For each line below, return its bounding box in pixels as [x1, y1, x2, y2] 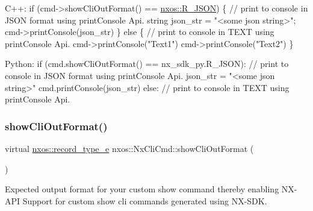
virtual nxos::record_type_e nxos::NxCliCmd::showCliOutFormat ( [5, 142, 254, 154]
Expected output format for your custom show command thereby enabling [5, 183, 279, 195]
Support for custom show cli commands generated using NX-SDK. [22, 194, 267, 207]
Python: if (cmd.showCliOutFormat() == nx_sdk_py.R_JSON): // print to [5, 57, 289, 70]
